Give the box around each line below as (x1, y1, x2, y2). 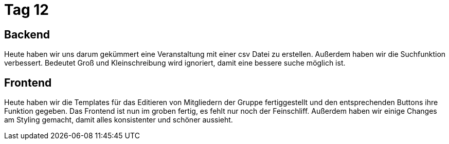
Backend (4, 28, 50, 41)
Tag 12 (4, 1, 49, 18)
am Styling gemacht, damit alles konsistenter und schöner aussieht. (4, 115, 233, 125)
